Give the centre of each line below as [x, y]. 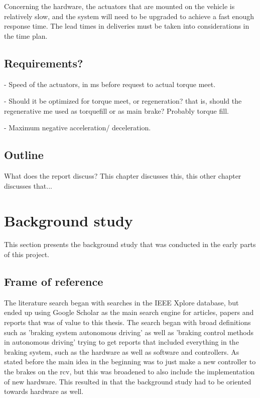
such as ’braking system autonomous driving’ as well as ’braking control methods [129, 332]
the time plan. [26, 35]
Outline [24, 155]
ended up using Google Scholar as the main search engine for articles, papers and [129, 312]
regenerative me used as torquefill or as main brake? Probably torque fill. [116, 110]
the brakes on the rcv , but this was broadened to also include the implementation [129, 372]
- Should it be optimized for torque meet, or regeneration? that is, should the [123, 101]
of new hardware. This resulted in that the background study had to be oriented [128, 381]
